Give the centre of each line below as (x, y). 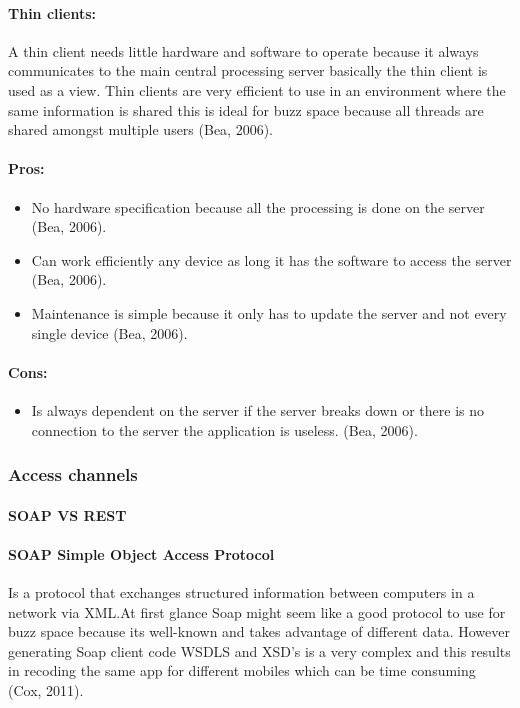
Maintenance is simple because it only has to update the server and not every (269, 312)
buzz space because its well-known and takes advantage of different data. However (259, 631)
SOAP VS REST (67, 514)
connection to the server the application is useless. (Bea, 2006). (224, 429)
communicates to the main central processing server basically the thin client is (248, 70)
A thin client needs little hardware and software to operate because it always (243, 50)
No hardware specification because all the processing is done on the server (258, 206)
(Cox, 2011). (46, 689)
